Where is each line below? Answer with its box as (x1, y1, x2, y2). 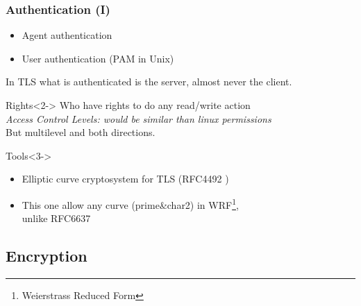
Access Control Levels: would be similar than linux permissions (6, 111, 271, 126)
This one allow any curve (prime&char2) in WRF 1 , (22, 195, 239, 212)
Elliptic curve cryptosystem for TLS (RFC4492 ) (22, 171, 229, 186)
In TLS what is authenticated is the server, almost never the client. (6, 74, 292, 89)
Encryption (6, 245, 87, 266)
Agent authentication (22, 28, 112, 42)
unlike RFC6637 (22, 211, 91, 226)
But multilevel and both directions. (6, 125, 156, 139)
